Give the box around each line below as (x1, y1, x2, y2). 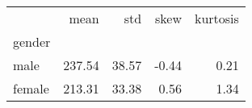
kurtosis (194, 9, 239, 27)
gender (13, 32, 51, 51)
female (13, 79, 49, 98)
